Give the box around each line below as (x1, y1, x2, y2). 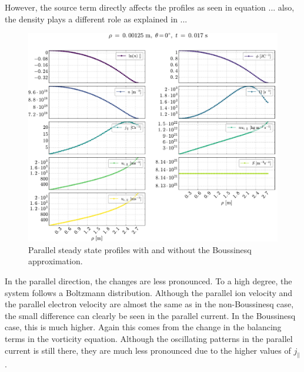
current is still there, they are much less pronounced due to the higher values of (5, 344, 291, 356)
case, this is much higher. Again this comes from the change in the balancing (5, 321, 282, 333)
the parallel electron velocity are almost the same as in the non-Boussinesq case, (5, 298, 294, 310)
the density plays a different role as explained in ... (5, 12, 188, 25)
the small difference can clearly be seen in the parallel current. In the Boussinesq (5, 309, 296, 321)
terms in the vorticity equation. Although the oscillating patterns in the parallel (5, 332, 293, 344)
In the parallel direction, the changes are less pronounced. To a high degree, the (5, 274, 292, 287)
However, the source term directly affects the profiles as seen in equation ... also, (5, 1, 295, 13)
